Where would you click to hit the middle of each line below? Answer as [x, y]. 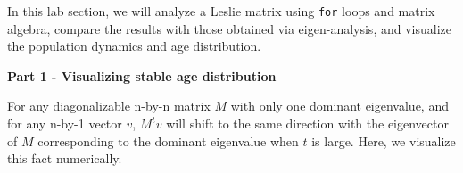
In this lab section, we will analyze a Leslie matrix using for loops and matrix [221, 11]
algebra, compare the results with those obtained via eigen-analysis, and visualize [229, 28]
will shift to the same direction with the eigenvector [307, 124]
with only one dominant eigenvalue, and [339, 106]
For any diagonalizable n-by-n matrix [109, 106]
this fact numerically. [65, 158]
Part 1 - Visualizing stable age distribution [142, 75]
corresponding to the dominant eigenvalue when [168, 140]
